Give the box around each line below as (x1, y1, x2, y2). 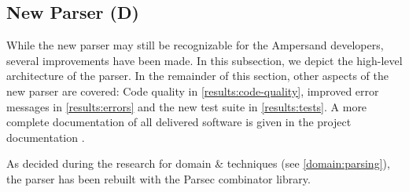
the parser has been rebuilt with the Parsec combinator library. (6, 170, 311, 187)
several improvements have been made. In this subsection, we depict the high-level (6, 52, 403, 68)
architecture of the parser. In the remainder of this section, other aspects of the (6, 67, 389, 84)
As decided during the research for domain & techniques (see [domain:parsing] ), (6, 155, 390, 172)
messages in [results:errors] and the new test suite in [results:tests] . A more (6, 98, 367, 114)
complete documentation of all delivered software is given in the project (6, 114, 352, 130)
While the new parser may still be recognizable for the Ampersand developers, (6, 37, 384, 53)
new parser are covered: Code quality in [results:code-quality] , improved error (6, 82, 379, 99)
